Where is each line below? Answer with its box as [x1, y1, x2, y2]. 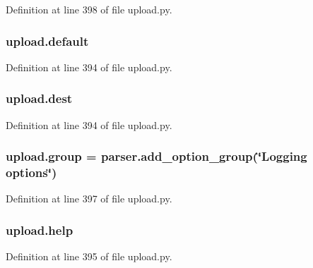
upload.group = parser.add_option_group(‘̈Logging [6, 147, 307, 165]
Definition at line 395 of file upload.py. [6, 249, 172, 264]
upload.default [6, 32, 89, 49]
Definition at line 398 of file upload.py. [6, 2, 172, 16]
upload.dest [6, 90, 73, 107]
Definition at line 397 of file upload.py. [6, 191, 172, 206]
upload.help [6, 221, 73, 238]
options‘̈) [6, 164, 57, 181]
